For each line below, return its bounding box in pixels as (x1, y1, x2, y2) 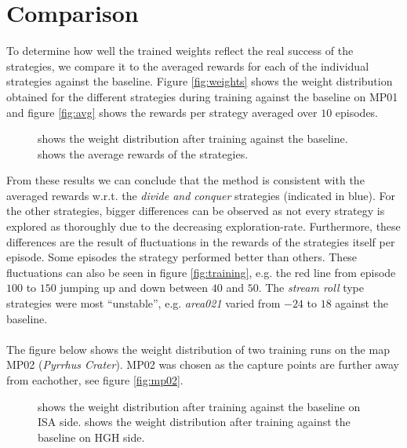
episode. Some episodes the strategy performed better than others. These (6, 249, 358, 265)
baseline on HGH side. (38, 428, 145, 445)
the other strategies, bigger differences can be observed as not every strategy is (6, 202, 385, 219)
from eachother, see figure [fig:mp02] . (6, 372, 184, 388)
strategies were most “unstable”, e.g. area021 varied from (6, 295, 281, 311)
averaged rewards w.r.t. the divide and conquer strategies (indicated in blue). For (6, 187, 396, 203)
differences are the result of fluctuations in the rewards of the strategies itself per (6, 233, 395, 249)
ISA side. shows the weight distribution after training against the (38, 413, 351, 430)
